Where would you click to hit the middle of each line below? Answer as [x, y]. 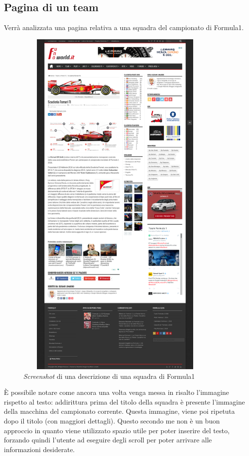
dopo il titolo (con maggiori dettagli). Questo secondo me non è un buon [112, 421]
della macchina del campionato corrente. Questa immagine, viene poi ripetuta [119, 411]
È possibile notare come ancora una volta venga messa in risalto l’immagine [116, 392]
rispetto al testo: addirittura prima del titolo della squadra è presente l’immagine [124, 401]
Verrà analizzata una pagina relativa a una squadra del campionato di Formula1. [124, 27]
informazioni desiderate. [40, 449]
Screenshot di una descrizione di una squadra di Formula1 [109, 376]
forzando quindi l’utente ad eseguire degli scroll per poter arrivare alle [108, 440]
